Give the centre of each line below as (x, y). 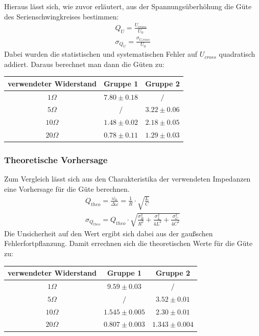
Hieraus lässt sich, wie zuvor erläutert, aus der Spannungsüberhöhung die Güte (128, 6)
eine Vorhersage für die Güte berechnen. (67, 189)
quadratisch (237, 54)
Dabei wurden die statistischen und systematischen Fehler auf (101, 54)
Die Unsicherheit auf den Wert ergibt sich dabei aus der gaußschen (109, 233)
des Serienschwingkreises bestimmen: (62, 16)
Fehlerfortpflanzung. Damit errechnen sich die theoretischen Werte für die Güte (128, 243)
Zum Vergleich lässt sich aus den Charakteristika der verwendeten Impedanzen (127, 179)
